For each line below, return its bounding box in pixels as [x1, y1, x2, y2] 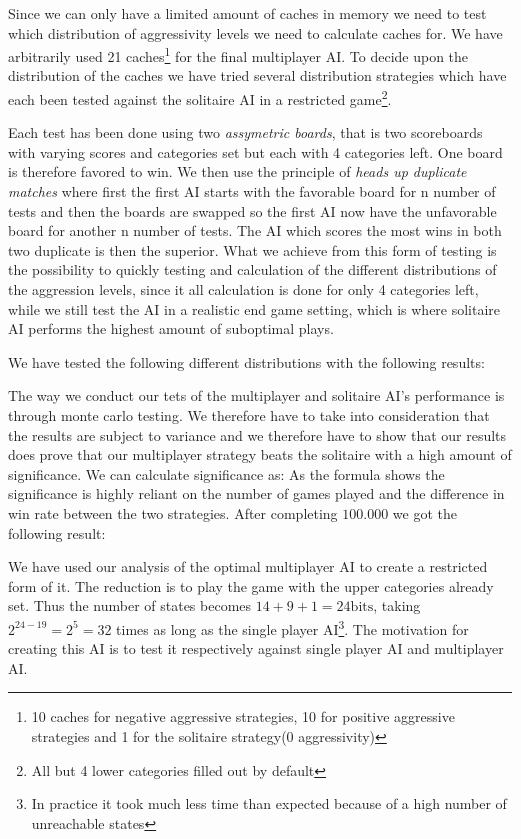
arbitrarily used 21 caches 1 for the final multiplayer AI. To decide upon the [8, 43, 469, 66]
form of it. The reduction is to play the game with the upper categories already [8, 575, 494, 596]
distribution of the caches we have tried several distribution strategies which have [8, 65, 507, 86]
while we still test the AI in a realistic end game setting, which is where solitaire [8, 298, 501, 319]
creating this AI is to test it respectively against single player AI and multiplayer [8, 638, 504, 659]
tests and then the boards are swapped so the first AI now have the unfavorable [8, 200, 497, 221]
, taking [373, 595, 421, 616]
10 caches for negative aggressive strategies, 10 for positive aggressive [31, 706, 455, 727]
